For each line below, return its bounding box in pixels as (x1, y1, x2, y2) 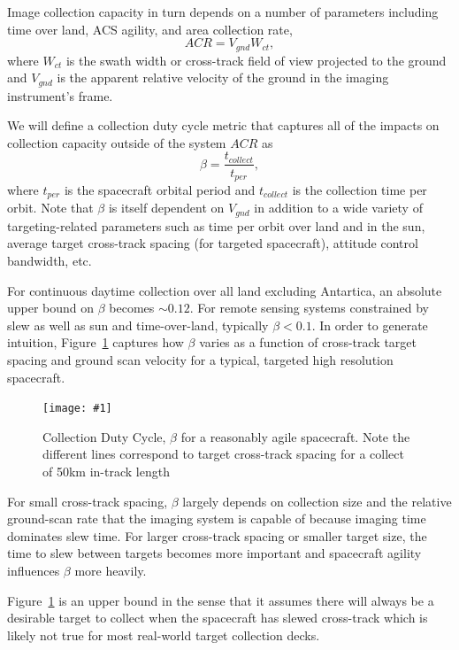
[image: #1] (42, 402, 112, 415)
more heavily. (74, 561, 147, 580)
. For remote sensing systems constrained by (189, 298, 429, 317)
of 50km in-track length (42, 462, 170, 481)
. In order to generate (311, 315, 428, 334)
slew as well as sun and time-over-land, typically (7, 315, 269, 334)
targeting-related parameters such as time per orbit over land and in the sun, (7, 216, 425, 235)
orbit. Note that (7, 198, 94, 217)
